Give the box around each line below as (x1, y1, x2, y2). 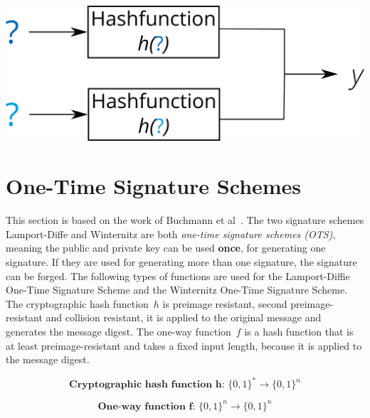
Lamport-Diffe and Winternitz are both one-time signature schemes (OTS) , (6, 226, 336, 241)
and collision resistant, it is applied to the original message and (46, 310, 322, 325)
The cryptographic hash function (6, 296, 149, 311)
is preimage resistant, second (162, 296, 287, 311)
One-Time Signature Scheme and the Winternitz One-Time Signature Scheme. (6, 282, 347, 297)
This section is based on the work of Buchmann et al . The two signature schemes (6, 213, 364, 227)
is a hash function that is (244, 323, 354, 338)
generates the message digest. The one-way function (6, 323, 231, 338)
